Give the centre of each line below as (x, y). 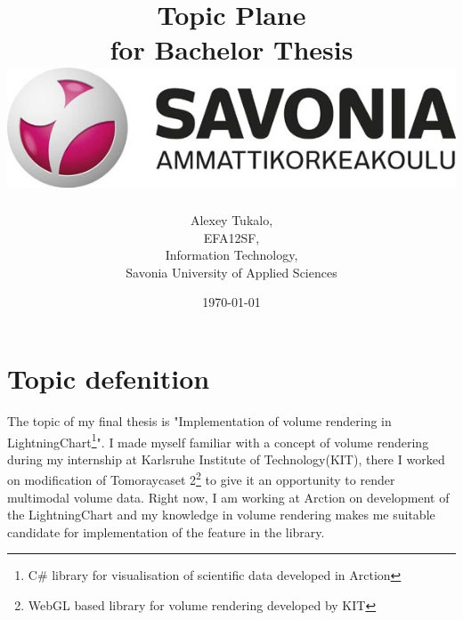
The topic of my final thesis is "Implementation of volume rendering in (199, 420)
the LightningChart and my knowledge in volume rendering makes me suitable (221, 515)
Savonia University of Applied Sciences (231, 272)
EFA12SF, (231, 237)
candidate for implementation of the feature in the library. (166, 531)
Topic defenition (109, 378)
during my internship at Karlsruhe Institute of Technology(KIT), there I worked (226, 459)
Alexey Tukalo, (231, 220)
